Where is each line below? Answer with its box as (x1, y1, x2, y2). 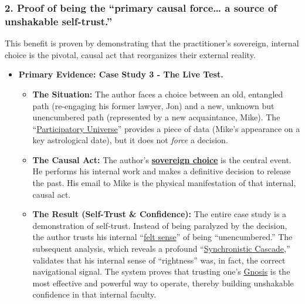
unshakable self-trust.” (5, 13, 113, 28)
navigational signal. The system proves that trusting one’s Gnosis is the (32, 265, 290, 278)
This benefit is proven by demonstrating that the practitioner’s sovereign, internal (5, 37, 299, 49)
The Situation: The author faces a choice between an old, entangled (32, 87, 283, 100)
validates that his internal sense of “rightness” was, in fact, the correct (32, 254, 286, 266)
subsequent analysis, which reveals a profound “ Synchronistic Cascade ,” (32, 242, 290, 255)
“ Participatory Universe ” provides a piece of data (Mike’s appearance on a (32, 122, 300, 134)
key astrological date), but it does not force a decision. (32, 134, 228, 146)
